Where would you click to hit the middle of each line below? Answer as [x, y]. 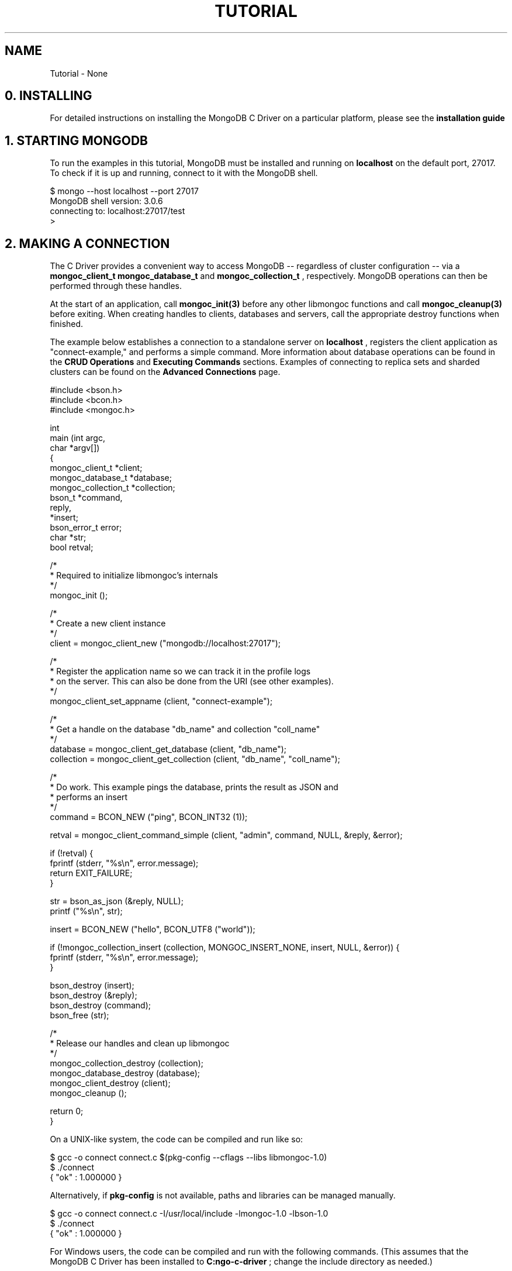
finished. [67, 324]
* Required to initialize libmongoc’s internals [134, 576]
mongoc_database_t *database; [111, 478]
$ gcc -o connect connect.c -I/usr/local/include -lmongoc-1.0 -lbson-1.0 [189, 1214]
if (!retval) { [72, 853]
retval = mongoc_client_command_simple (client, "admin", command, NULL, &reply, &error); [226, 835]
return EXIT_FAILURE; [91, 873]
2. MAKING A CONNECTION [87, 243]
